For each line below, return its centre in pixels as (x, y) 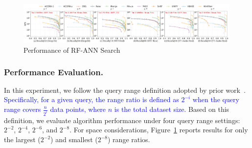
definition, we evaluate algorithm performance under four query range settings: (122, 120)
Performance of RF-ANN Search (72, 50)
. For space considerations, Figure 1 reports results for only (159, 130)
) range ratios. (129, 139)
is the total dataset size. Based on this (172, 109)
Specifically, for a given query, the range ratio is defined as (92, 99)
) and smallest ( (74, 139)
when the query (216, 99)
